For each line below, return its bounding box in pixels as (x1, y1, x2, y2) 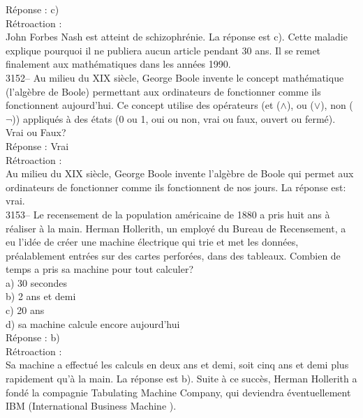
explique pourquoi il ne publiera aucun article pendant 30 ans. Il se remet (6, 43, 321, 57)
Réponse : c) (6, 2, 59, 16)
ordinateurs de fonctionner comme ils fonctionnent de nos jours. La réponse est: (6, 179, 346, 194)
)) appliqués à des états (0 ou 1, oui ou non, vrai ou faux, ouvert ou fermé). (12, 111, 336, 126)
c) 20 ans (6, 303, 45, 318)
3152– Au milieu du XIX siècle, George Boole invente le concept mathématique (6, 70, 344, 84)
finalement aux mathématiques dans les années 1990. (6, 57, 231, 71)
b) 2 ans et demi (6, 289, 76, 304)
